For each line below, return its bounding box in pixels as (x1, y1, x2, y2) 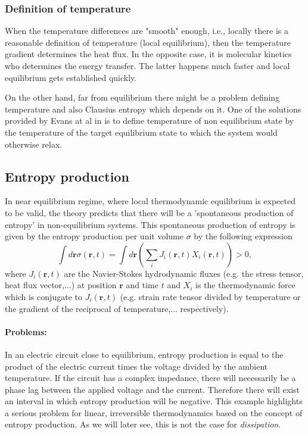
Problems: (5, 325, 47, 338)
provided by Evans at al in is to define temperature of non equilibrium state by (5, 114, 294, 127)
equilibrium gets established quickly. (5, 71, 137, 83)
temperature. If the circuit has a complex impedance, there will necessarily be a (5, 371, 296, 384)
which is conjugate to (5, 290, 82, 302)
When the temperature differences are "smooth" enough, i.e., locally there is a (5, 24, 288, 37)
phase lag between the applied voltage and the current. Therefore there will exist (5, 383, 300, 395)
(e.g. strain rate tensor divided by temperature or (120, 290, 301, 302)
